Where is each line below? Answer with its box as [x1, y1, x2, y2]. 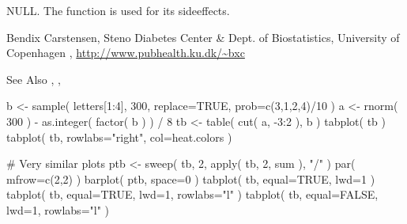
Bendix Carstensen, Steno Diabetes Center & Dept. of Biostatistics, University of [6, 28, 400, 45]
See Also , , [6, 70, 61, 87]
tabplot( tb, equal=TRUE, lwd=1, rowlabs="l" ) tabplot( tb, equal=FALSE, [6, 186, 379, 203]
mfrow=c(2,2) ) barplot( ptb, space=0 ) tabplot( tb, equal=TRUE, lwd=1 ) [6, 170, 375, 187]
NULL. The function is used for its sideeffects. [6, 2, 230, 18]
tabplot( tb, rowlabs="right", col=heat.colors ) [6, 128, 232, 145]
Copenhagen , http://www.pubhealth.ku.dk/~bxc [6, 44, 245, 61]
